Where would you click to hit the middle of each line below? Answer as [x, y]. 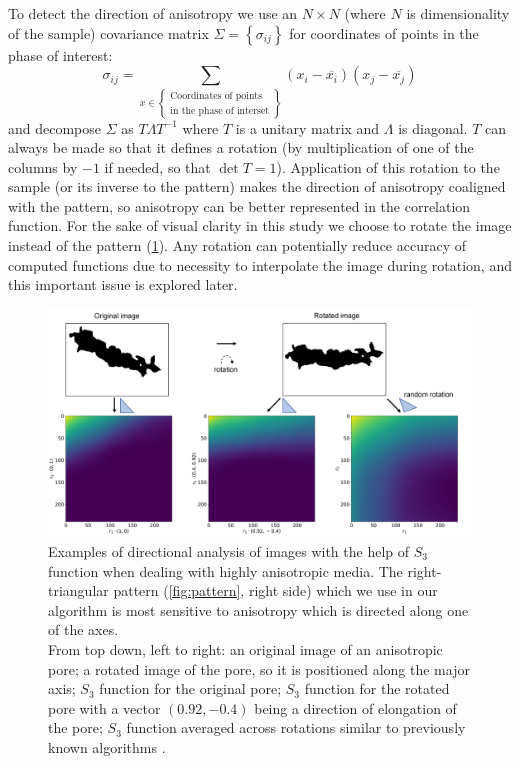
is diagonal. [433, 127]
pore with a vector [104, 707]
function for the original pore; [190, 688]
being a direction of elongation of [355, 707]
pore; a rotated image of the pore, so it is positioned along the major [259, 668]
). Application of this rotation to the [388, 166]
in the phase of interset [220, 110]
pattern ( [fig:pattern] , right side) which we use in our [275, 590]
